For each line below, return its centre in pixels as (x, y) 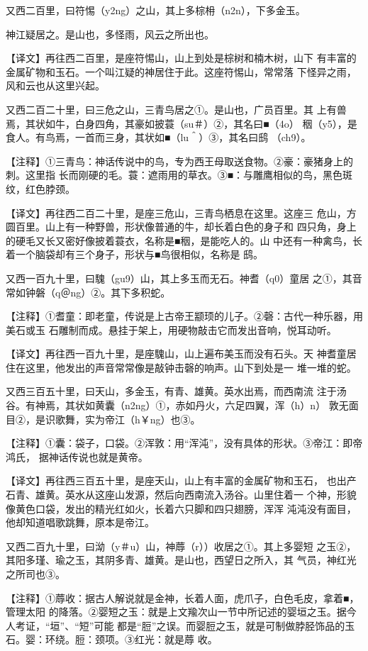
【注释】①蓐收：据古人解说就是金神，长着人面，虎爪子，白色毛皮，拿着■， (183, 597)
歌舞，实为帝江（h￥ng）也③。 (128, 419)
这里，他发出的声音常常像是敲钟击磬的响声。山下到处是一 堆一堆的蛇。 (191, 367)
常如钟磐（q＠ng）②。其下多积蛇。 (88, 292)
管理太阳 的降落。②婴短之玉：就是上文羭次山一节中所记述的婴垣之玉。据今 (181, 612)
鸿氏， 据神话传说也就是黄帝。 (77, 456)
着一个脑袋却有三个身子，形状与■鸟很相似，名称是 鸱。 (135, 254)
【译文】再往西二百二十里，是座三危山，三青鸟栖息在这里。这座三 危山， (176, 212)
